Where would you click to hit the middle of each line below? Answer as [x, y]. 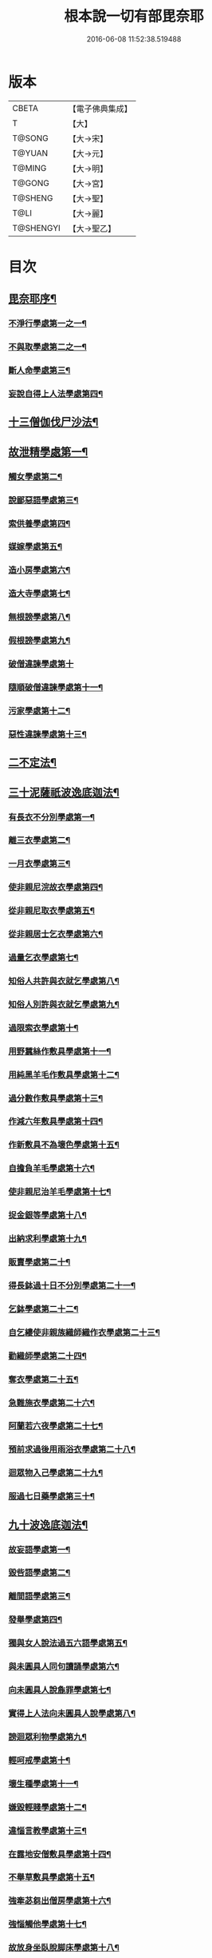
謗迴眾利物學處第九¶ [48, 1737]
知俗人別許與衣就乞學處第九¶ [64, 1004]
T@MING [29, 168]
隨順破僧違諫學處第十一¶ [56, 687]
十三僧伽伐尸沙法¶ [53, 422]
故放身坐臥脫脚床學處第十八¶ [64, 1948]
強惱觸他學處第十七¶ [48, 1924]
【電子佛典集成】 [100, 109]
